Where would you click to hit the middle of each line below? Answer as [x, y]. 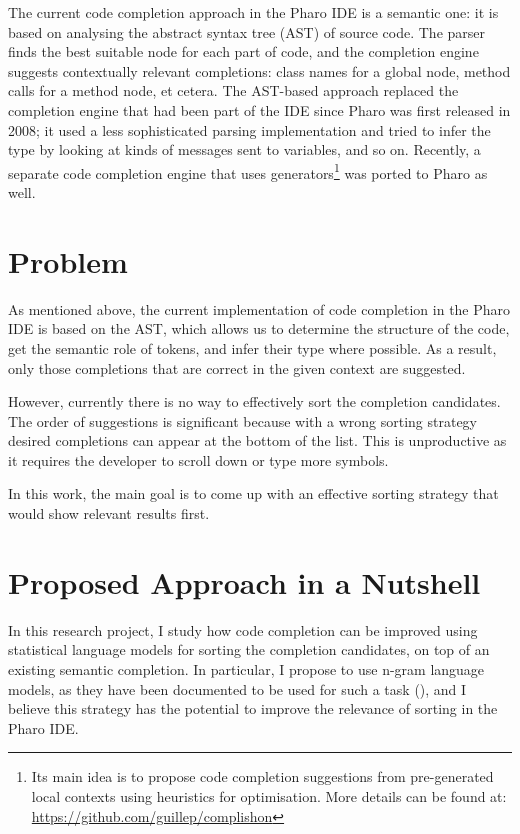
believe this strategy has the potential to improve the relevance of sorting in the [253, 708]
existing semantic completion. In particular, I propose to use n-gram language [246, 668]
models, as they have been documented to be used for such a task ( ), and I [237, 688]
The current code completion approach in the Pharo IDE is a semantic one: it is [253, 12]
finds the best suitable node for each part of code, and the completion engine [243, 51]
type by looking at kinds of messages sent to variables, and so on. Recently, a [244, 149]
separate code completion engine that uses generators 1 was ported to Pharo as [248, 171]
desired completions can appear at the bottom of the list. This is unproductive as [257, 440]
